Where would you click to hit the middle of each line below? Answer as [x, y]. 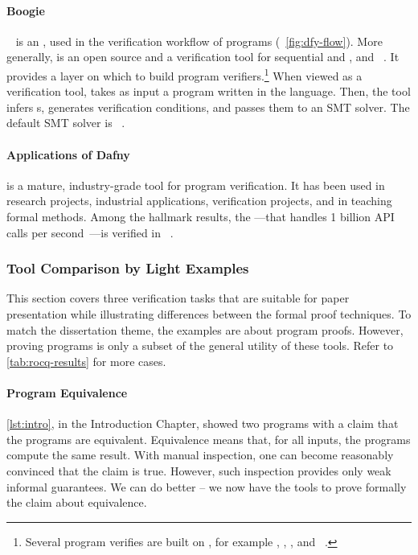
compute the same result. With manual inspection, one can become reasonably [200, 455]
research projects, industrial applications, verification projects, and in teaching [199, 201]
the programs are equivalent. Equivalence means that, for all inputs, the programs [209, 439]
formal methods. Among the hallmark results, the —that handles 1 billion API [201, 216]
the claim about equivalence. [77, 502]
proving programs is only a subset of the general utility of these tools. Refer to [200, 345]
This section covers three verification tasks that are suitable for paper [178, 298]
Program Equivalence [67, 392]
